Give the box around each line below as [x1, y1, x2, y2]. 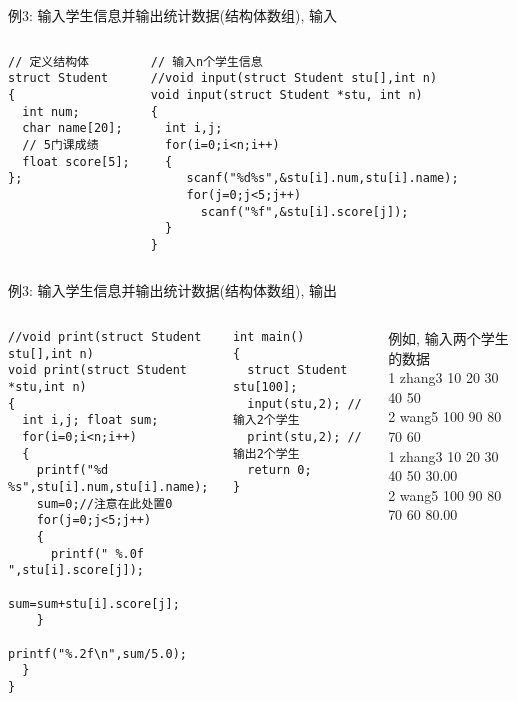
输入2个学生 [232, 413, 300, 428]
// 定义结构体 [8, 54, 89, 69]
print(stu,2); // [247, 430, 362, 444]
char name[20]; [22, 121, 123, 136]
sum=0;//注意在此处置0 [36, 496, 173, 511]
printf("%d [36, 463, 109, 478]
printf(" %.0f [50, 546, 145, 561]
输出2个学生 [232, 446, 300, 461]
